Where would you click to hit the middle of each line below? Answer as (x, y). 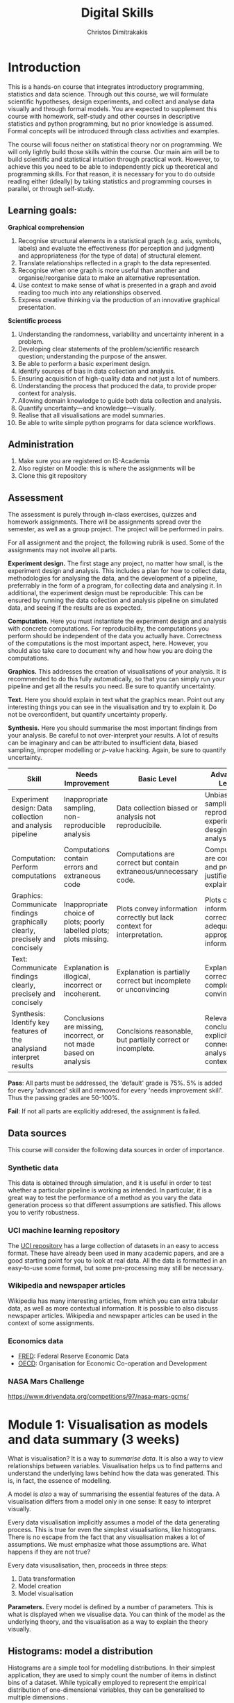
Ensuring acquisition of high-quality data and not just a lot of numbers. (119, 378)
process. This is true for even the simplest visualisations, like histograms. (112, 1530)
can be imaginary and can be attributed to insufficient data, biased (103, 743)
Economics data (36, 1340)
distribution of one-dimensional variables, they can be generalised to (107, 1690)
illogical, (77, 977)
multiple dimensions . (38, 1697)
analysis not (136, 817)
